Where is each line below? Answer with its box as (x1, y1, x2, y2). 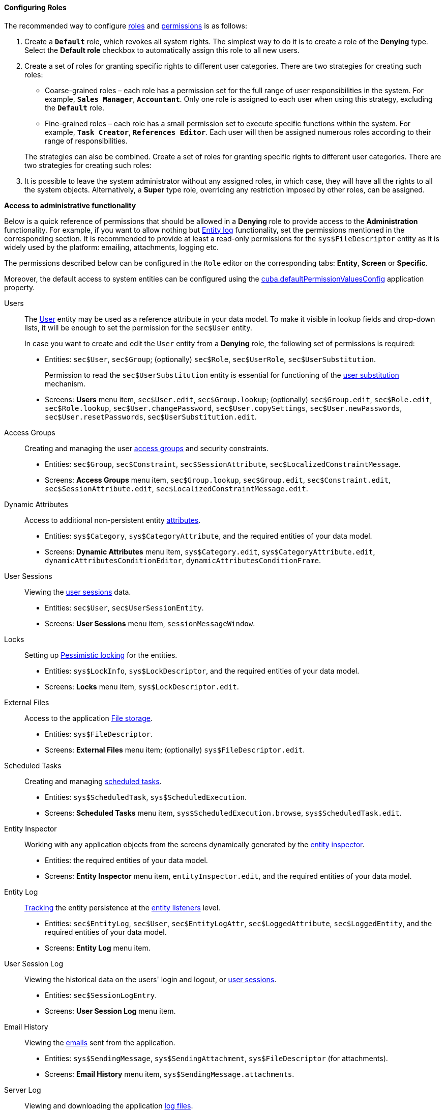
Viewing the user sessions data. (24, 587, 131, 596)
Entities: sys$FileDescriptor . (45, 729, 153, 738)
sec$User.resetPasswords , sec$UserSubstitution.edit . (45, 412, 257, 421)
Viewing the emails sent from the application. (24, 1038, 175, 1047)
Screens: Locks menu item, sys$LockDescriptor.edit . (45, 682, 239, 691)
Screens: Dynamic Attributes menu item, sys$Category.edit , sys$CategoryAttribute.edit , (45, 547, 375, 556)
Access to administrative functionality (4, 201, 136, 210)
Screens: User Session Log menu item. (45, 1006, 176, 1015)
